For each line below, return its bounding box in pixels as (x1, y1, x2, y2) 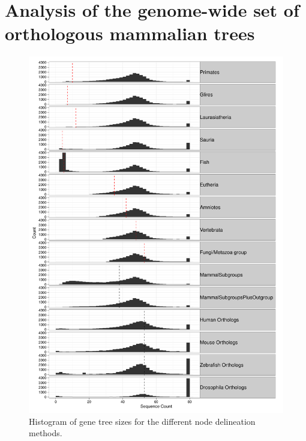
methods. (29, 427, 62, 439)
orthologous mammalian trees (5, 21, 255, 46)
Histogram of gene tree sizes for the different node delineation (29, 415, 256, 427)
